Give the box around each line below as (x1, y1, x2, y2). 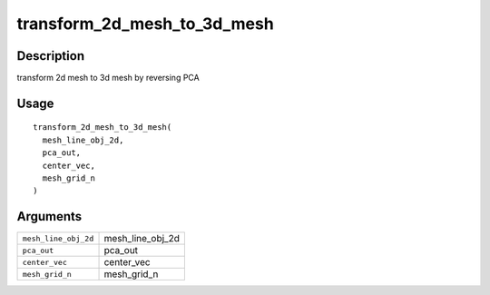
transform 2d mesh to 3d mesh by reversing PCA (16, 73, 200, 84)
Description (16, 48, 85, 64)
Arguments (16, 209, 83, 224)
